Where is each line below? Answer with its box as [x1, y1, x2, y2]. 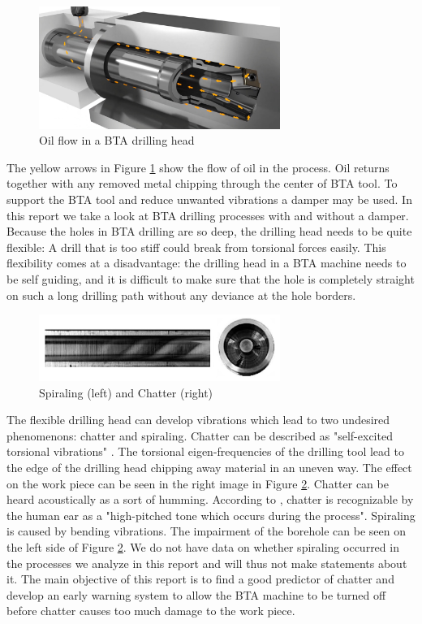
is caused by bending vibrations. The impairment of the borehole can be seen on [6, 522, 406, 539]
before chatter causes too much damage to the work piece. [6, 602, 295, 619]
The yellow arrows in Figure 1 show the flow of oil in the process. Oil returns [6, 158, 390, 175]
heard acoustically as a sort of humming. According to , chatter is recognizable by [6, 491, 414, 508]
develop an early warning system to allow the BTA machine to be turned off [6, 586, 386, 603]
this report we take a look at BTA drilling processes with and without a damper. [6, 206, 409, 223]
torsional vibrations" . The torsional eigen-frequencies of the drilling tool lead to [6, 443, 404, 460]
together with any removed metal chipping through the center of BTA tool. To [6, 175, 398, 192]
